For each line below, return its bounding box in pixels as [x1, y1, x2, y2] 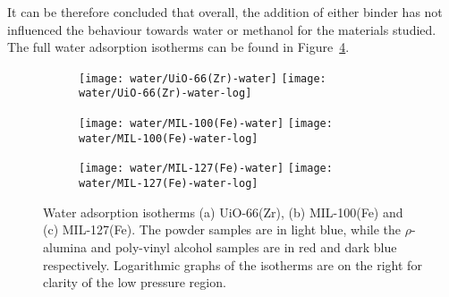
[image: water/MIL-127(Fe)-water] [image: [79, 162, 333, 175]
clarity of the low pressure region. [43, 273, 226, 292]
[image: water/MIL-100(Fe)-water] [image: [79, 117, 333, 131]
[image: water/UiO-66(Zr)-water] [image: [79, 72, 326, 85]
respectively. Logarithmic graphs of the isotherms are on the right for [43, 255, 422, 274]
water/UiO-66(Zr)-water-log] [79, 87, 252, 100]
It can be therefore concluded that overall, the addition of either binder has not [7, 3, 443, 21]
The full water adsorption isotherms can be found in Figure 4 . [7, 38, 350, 56]
